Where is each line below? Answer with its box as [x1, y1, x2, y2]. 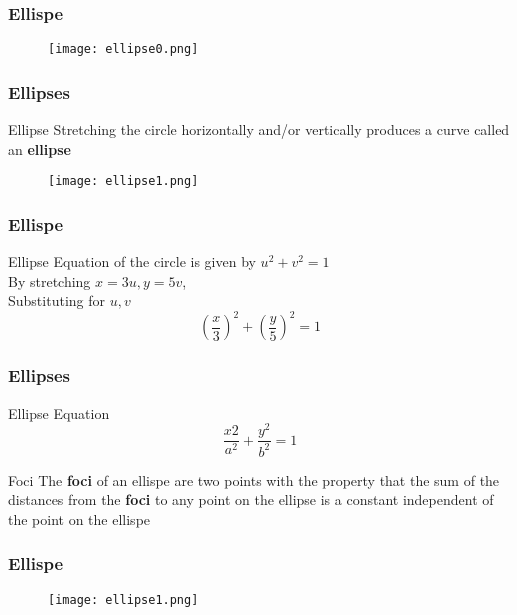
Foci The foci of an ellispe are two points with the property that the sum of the [8, 469, 500, 490]
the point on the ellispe [8, 508, 151, 529]
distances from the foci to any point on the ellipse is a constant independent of [8, 489, 494, 510]
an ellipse [8, 138, 71, 159]
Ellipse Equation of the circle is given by [8, 251, 256, 272]
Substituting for [8, 290, 105, 311]
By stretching [8, 270, 91, 291]
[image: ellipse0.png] [48, 42, 199, 57]
